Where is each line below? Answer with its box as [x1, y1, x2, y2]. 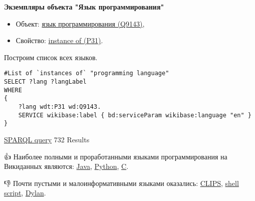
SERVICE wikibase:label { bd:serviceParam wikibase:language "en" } [18, 111, 251, 119]
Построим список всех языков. [4, 52, 98, 62]
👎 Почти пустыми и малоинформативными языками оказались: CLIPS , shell [4, 177, 239, 188]
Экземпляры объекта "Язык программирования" [4, 2, 164, 12]
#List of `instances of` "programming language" [4, 70, 169, 77]
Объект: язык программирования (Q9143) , [16, 18, 145, 29]
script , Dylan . [4, 187, 46, 198]
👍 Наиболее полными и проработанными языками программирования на [4, 151, 227, 161]
